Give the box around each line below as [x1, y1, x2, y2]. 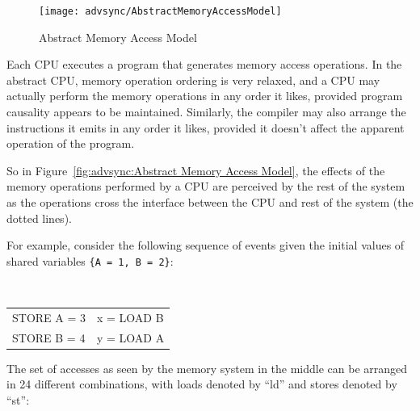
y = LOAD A [97, 329, 165, 346]
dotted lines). [6, 209, 72, 226]
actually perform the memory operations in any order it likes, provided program [6, 87, 403, 104]
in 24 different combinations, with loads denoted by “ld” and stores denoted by [6, 375, 397, 392]
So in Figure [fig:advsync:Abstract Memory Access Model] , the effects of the [6, 161, 385, 178]
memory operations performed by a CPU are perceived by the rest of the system [6, 178, 405, 195]
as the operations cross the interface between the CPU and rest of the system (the [6, 194, 414, 210]
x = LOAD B [97, 308, 164, 325]
